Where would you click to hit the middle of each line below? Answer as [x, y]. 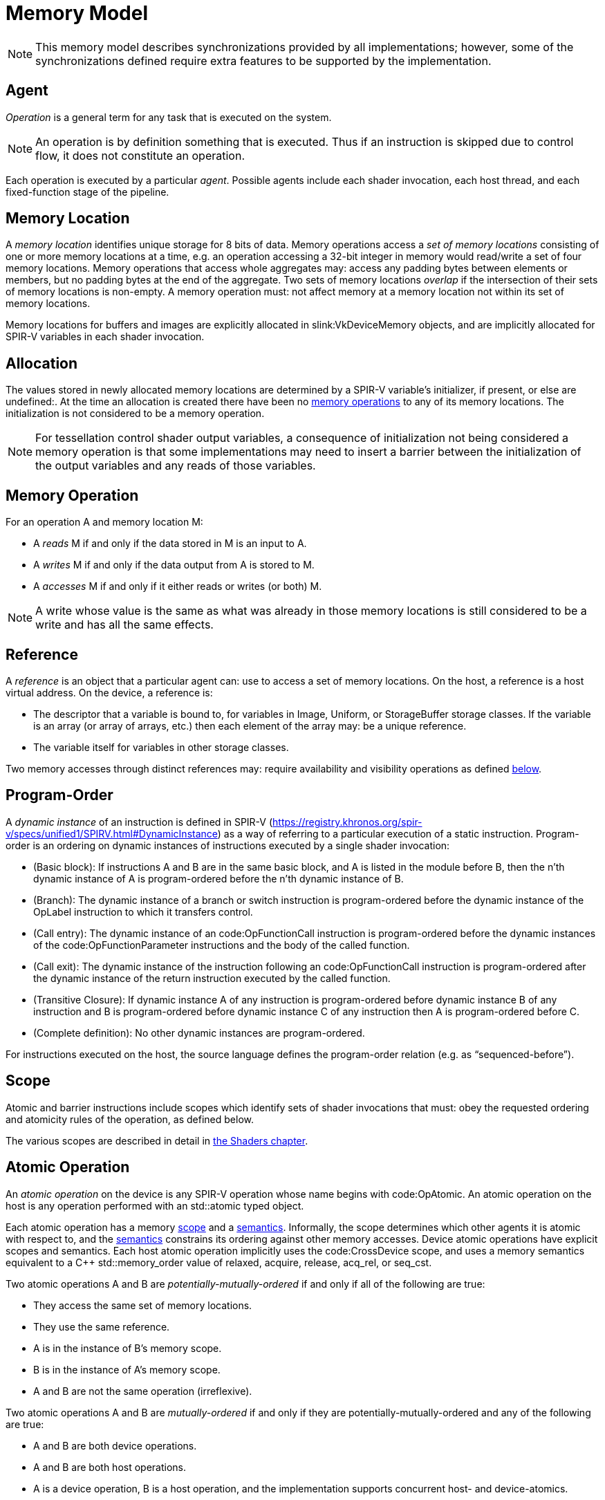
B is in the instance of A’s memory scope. [127, 1369]
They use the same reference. [102, 1326]
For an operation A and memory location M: [104, 522]
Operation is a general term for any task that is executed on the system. [169, 117]
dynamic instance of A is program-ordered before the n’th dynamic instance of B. [218, 878]
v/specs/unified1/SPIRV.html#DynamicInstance [112, 833]
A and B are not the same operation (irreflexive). [143, 1391]
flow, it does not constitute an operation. [140, 155]
